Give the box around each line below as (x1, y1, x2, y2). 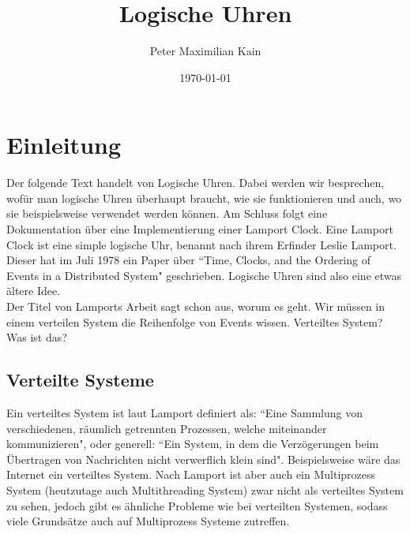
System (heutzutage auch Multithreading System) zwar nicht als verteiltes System (6, 481, 404, 498)
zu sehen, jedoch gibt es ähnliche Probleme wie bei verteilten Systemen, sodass (6, 497, 388, 513)
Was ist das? (6, 329, 67, 345)
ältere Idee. (6, 282, 61, 299)
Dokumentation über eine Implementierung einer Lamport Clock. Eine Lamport (6, 221, 393, 237)
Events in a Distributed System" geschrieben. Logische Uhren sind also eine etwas (6, 267, 402, 283)
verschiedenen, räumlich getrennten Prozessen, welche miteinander (6, 420, 327, 436)
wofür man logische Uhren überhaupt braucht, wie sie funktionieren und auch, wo (6, 189, 402, 206)
